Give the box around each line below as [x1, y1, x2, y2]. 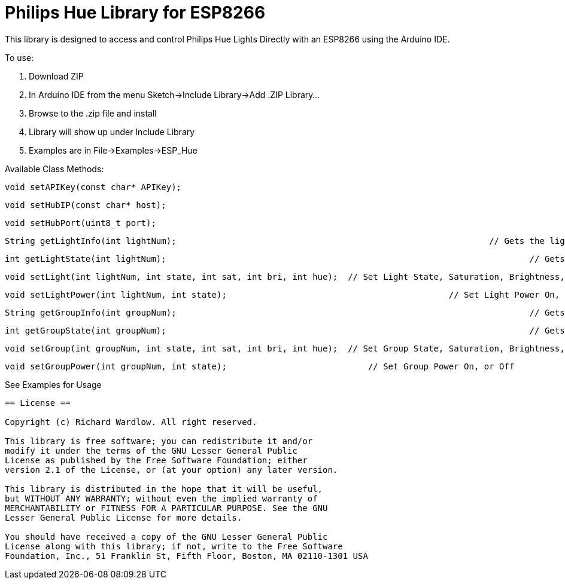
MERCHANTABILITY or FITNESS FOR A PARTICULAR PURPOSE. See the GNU [5, 503, 328, 513]
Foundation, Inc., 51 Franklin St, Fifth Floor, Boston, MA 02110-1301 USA [5, 551, 368, 561]
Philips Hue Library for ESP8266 [5, 2, 266, 23]
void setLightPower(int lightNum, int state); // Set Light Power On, [5, 289, 560, 299]
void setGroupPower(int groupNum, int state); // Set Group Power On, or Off [5, 361, 515, 371]
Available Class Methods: [5, 163, 104, 174]
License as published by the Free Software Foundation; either [5, 455, 308, 465]
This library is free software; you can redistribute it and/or [5, 436, 313, 446]
